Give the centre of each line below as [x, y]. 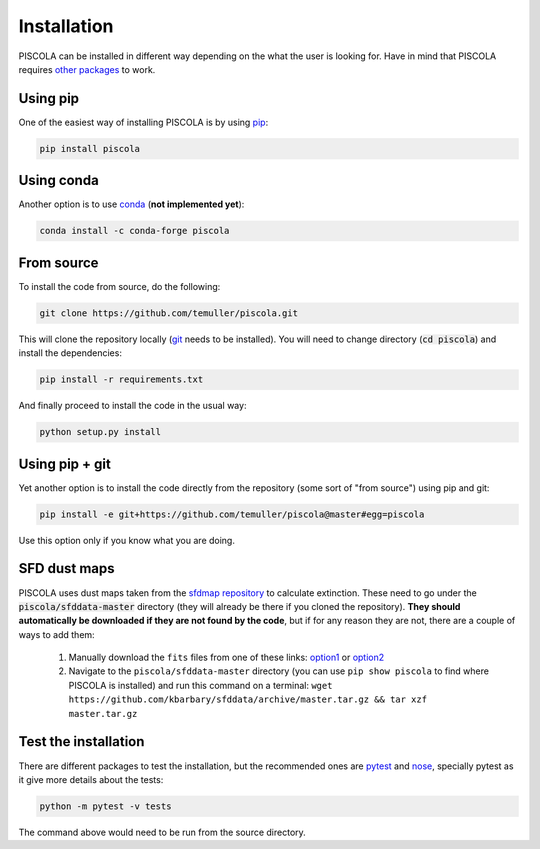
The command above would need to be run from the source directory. [162, 832]
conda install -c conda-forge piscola [134, 231]
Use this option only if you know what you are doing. [126, 540]
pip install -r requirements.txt [121, 379]
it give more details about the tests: [91, 779]
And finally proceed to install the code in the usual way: [132, 406]
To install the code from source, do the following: [119, 286]
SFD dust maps [66, 568]
